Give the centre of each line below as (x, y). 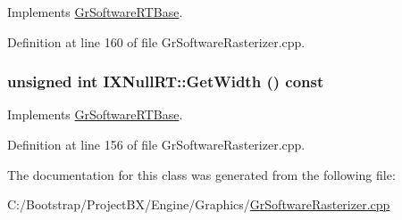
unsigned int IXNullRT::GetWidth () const (166, 81)
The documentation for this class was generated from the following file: (201, 174)
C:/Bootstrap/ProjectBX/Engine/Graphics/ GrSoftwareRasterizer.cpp (199, 204)
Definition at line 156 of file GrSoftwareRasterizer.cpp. (156, 144)
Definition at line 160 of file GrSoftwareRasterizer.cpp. (156, 41)
